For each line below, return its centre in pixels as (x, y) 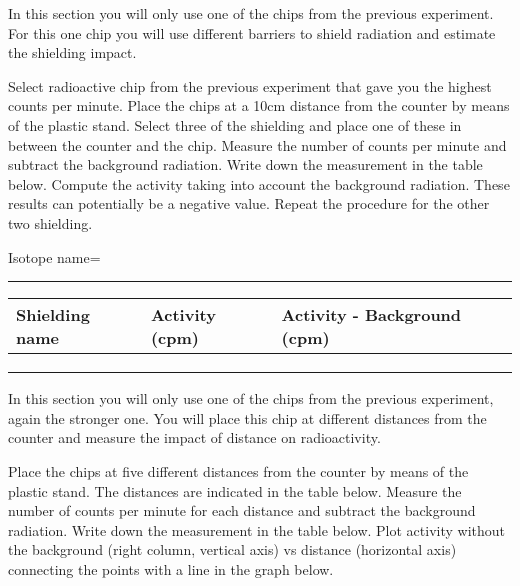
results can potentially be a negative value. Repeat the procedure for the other (249, 203)
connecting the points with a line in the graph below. (171, 568)
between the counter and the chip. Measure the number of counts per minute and (257, 144)
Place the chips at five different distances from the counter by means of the (238, 470)
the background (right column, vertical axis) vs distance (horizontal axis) (232, 549)
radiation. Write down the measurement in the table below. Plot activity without (257, 529)
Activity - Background (371, 315)
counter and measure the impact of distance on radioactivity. (194, 437)
